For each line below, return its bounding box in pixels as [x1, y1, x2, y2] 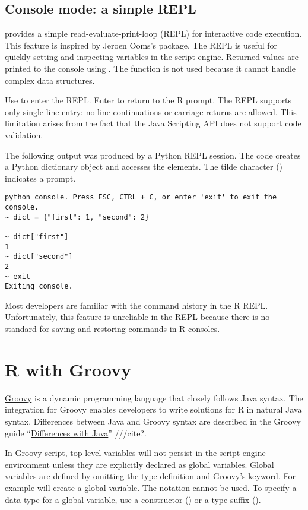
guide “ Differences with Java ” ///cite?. [5, 426, 147, 439]
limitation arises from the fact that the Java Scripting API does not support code [5, 117, 301, 129]
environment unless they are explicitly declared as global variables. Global [5, 458, 274, 470]
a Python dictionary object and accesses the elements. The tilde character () [5, 160, 283, 173]
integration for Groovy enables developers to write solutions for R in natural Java [5, 403, 302, 416]
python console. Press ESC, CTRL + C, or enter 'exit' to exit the [5, 193, 277, 202]
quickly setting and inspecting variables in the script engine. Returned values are [5, 50, 299, 63]
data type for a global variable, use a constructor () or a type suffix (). [5, 493, 261, 505]
